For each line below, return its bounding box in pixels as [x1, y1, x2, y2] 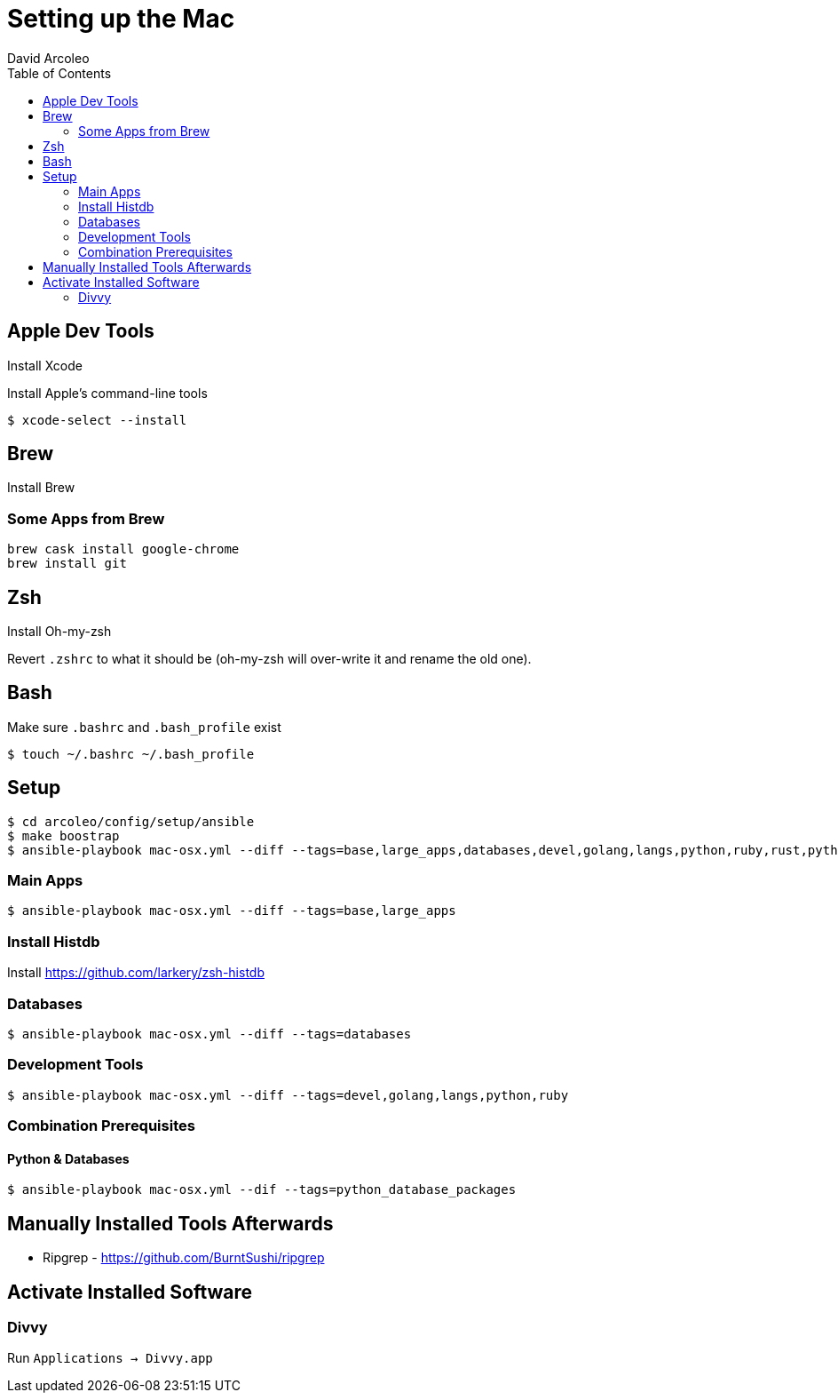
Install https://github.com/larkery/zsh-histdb [7, 965, 265, 981]
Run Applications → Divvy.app [7, 1350, 213, 1366]
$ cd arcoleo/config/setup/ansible [7, 814, 255, 829]
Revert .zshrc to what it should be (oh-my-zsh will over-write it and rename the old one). [7, 651, 532, 667]
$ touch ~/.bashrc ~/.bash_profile [7, 746, 255, 761]
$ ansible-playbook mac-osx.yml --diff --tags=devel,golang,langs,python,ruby [7, 1087, 569, 1102]
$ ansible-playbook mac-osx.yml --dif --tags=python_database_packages [7, 1182, 517, 1197]
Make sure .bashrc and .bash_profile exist [7, 719, 281, 735]
